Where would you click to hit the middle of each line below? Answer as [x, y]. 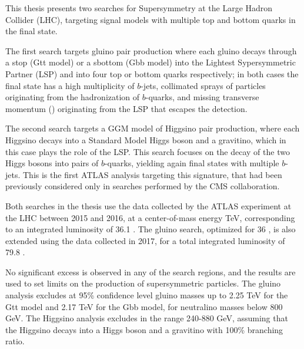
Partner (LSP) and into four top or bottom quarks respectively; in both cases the [152, 73]
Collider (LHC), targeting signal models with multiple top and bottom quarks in [151, 19]
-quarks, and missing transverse [202, 97]
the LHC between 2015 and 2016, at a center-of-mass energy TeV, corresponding [150, 217]
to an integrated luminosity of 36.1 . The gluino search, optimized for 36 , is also [151, 229]
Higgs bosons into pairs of [52, 163]
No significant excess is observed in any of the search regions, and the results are [151, 271]
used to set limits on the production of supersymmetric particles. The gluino [143, 283]
